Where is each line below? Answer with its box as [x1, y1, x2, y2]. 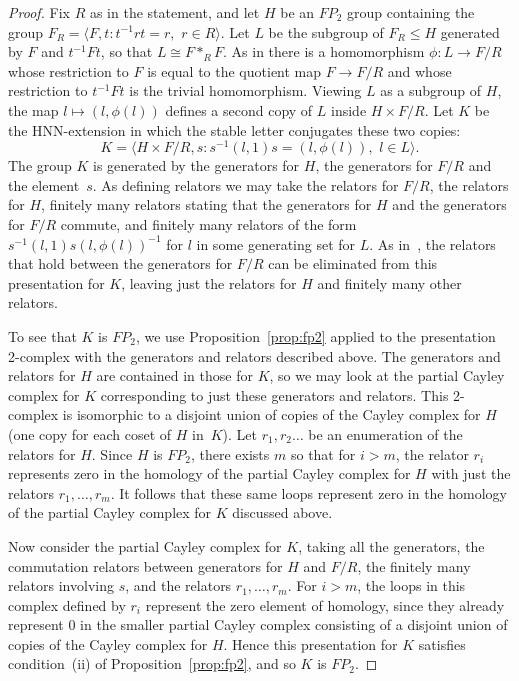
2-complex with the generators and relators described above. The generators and [8, 345, 501, 366]
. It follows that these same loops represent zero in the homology [110, 482, 507, 503]
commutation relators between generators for [8, 555, 283, 576]
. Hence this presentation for [223, 633, 398, 654]
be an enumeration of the [308, 423, 463, 444]
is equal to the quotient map [147, 60, 322, 81]
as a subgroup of [380, 80, 482, 101]
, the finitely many [357, 555, 471, 576]
